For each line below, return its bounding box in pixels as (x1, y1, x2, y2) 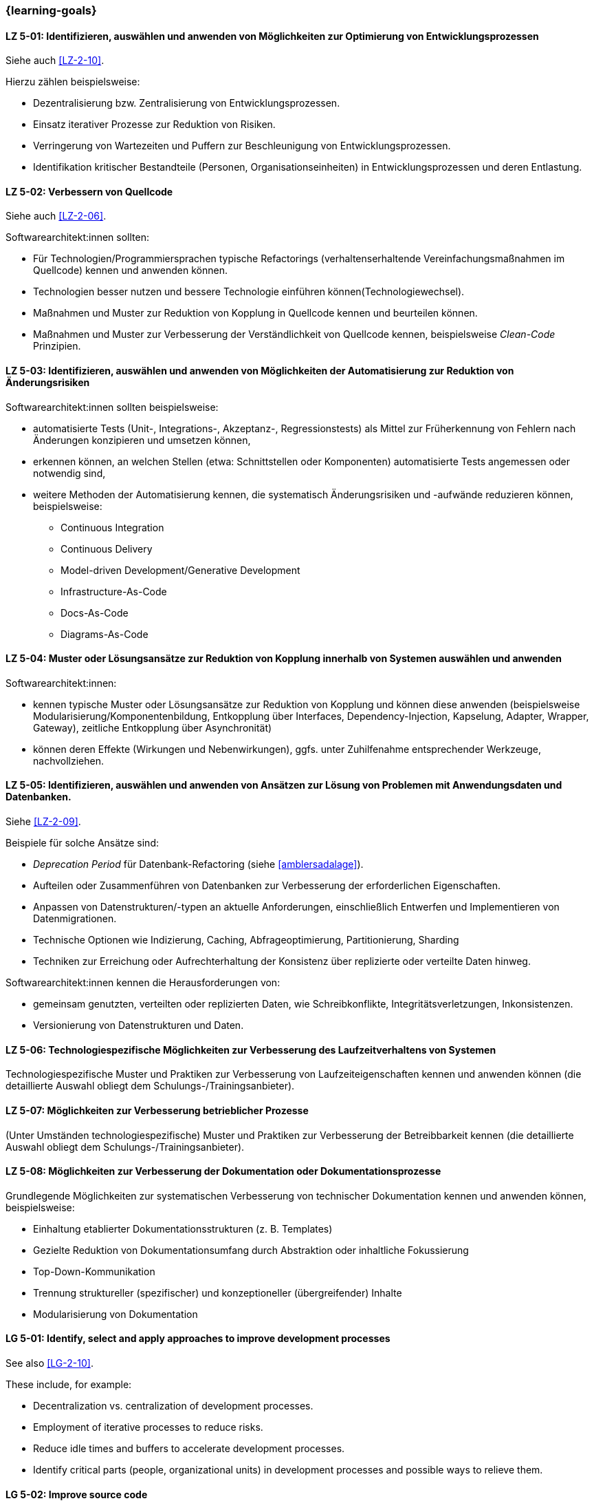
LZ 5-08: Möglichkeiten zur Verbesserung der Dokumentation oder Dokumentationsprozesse (5, 1165, 441, 1178)
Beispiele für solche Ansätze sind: (5, 837, 159, 849)
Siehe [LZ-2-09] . (5, 816, 81, 828)
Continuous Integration (60, 521, 164, 533)
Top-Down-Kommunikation (33, 1265, 155, 1277)
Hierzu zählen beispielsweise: (5, 76, 140, 88)
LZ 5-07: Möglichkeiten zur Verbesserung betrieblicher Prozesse (5, 1104, 309, 1116)
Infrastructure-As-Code (60, 585, 167, 597)
